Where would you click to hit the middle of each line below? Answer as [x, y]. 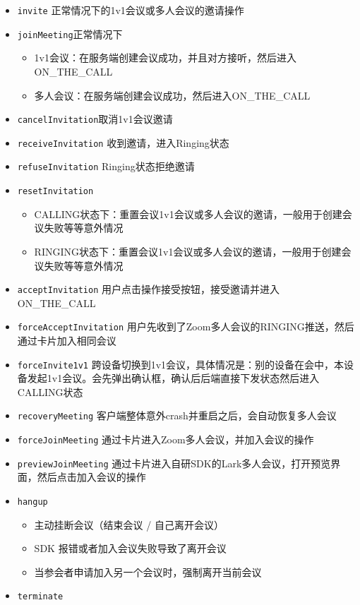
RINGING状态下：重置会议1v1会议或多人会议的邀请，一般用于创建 [188, 251]
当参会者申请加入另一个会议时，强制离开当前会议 [148, 571]
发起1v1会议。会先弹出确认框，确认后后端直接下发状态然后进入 [173, 378]
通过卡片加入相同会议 [67, 340]
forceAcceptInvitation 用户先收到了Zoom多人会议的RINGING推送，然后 [186, 327]
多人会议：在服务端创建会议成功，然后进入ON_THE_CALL [172, 95]
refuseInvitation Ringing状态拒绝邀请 [106, 166]
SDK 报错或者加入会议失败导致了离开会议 [130, 548]
